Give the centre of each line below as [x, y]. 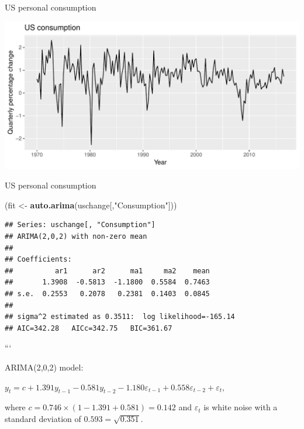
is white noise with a [241, 407]
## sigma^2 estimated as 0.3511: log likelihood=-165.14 [120, 317]
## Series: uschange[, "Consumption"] [80, 225]
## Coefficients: [38, 260]
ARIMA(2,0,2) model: [44, 367]
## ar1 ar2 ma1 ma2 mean [107, 271]
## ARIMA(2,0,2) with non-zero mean [76, 236]
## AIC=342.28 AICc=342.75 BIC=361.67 [89, 328]
